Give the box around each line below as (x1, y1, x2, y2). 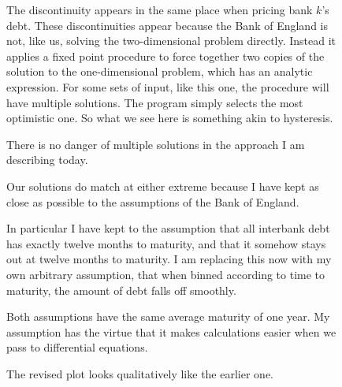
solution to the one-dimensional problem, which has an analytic (6, 63, 313, 80)
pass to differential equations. (6, 339, 148, 355)
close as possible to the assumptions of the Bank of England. (6, 193, 299, 210)
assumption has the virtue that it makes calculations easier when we (6, 323, 336, 340)
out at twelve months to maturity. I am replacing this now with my (6, 251, 332, 267)
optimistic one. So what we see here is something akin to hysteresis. (6, 110, 333, 126)
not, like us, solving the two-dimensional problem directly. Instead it (6, 32, 336, 49)
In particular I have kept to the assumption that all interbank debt (6, 220, 330, 236)
